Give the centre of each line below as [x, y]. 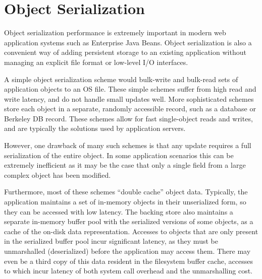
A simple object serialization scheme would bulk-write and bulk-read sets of [121, 79]
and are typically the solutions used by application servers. [95, 128]
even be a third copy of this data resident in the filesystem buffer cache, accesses [128, 261]
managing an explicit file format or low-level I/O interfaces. [96, 62]
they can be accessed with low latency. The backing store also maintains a [119, 211]
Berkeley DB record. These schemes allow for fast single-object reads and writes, [128, 118]
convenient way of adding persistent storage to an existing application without [125, 52]
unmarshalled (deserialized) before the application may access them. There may [127, 251]
